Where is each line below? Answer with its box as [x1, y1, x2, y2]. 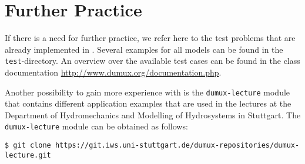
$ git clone [5, 141, 51, 150]
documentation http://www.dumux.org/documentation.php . [5, 66, 222, 78]
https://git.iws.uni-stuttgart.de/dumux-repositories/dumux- [55, 141, 300, 150]
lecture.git [5, 151, 51, 159]
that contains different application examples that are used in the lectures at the [5, 97, 291, 110]
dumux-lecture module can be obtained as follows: [5, 120, 188, 132]
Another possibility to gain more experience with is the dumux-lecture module [5, 86, 290, 98]
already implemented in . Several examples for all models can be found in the [5, 43, 283, 55]
